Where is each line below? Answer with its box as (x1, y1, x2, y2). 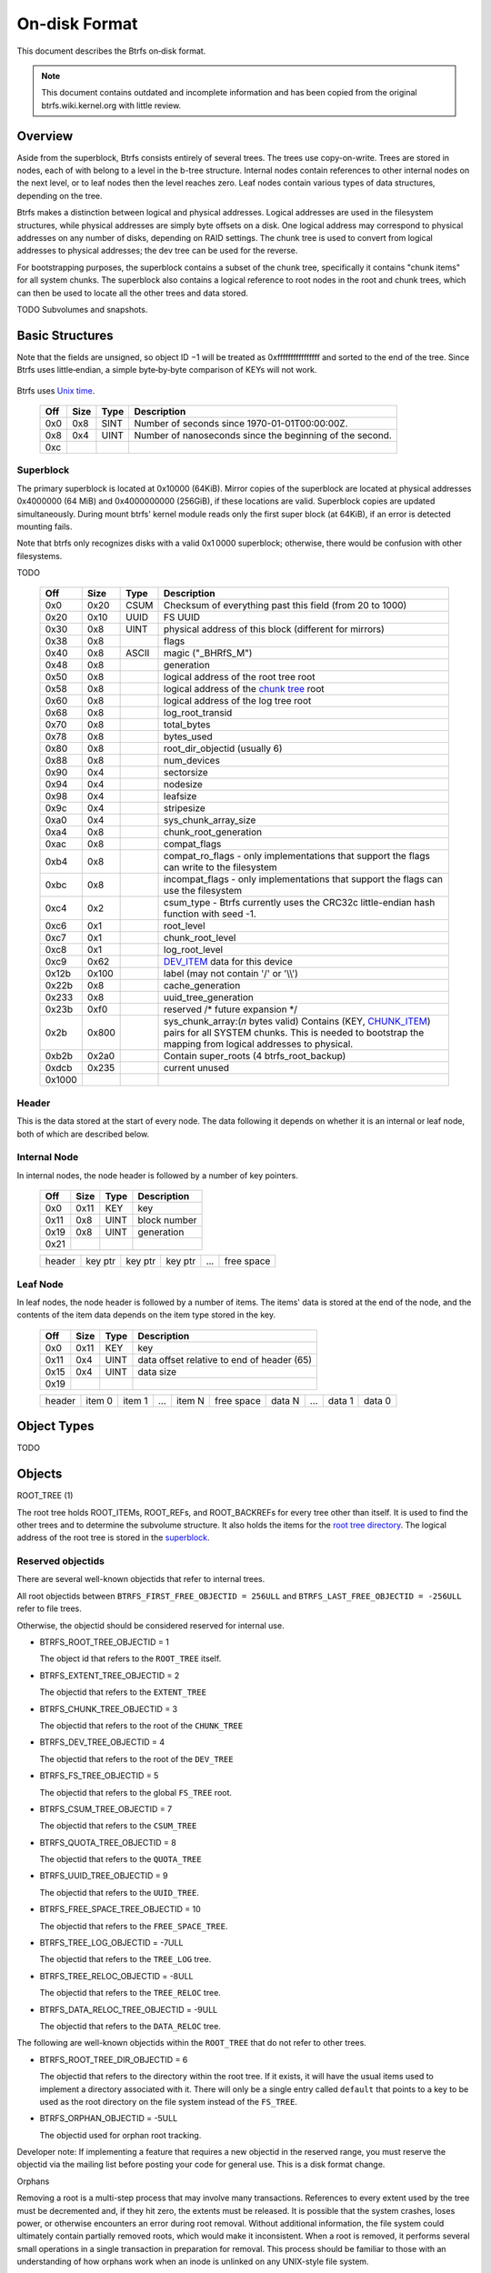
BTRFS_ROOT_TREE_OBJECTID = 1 (39, 1637, 170, 1647)
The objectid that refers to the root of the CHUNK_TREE (39, 1719, 244, 1731)
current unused (164, 1062, 230, 1075)
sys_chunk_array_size (164, 814, 256, 826)
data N (271, 1394, 300, 1407)
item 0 (85, 1394, 114, 1407)
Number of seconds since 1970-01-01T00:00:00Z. (134, 417, 349, 429)
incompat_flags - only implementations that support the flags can (164, 873, 443, 886)
